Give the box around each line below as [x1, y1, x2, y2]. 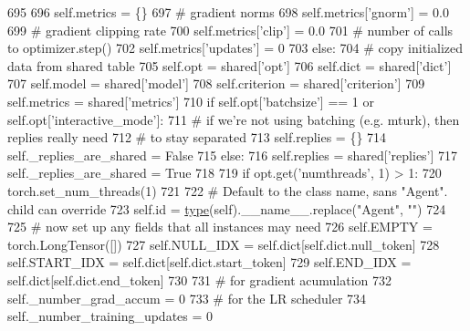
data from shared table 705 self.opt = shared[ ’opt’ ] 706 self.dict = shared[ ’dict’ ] [7, 56, 452, 75]
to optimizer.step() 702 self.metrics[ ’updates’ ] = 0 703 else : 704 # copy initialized [7, 38, 464, 57]
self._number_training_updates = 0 [7, 306, 214, 326]
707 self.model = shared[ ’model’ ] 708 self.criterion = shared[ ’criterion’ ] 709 [7, 74, 425, 93]
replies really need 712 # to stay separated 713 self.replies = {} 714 [7, 128, 387, 147]
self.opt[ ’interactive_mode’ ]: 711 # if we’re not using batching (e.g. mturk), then [7, 109, 460, 129]
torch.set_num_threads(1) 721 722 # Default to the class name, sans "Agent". [7, 181, 448, 200]
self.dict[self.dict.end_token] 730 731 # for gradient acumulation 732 [7, 270, 392, 289]
